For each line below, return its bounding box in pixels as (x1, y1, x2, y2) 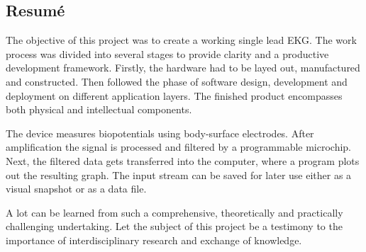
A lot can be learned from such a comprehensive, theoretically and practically (6, 205, 343, 219)
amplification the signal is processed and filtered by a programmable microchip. (6, 139, 352, 154)
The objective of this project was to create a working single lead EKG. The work (6, 33, 357, 47)
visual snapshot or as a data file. (6, 181, 147, 196)
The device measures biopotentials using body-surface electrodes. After (6, 125, 314, 140)
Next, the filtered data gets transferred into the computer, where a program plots (6, 153, 360, 168)
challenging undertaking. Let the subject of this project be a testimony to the (6, 219, 343, 234)
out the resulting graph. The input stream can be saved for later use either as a (6, 167, 352, 182)
